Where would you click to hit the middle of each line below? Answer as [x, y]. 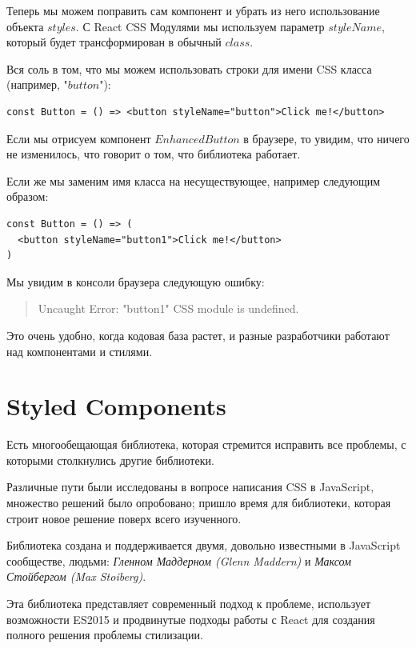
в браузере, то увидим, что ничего [326, 138]
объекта [25, 26]
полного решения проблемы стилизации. [105, 635]
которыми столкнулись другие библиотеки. [110, 460]
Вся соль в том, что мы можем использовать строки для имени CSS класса [189, 68]
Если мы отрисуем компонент [79, 138]
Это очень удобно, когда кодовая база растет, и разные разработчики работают [198, 335]
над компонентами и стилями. [80, 351]
